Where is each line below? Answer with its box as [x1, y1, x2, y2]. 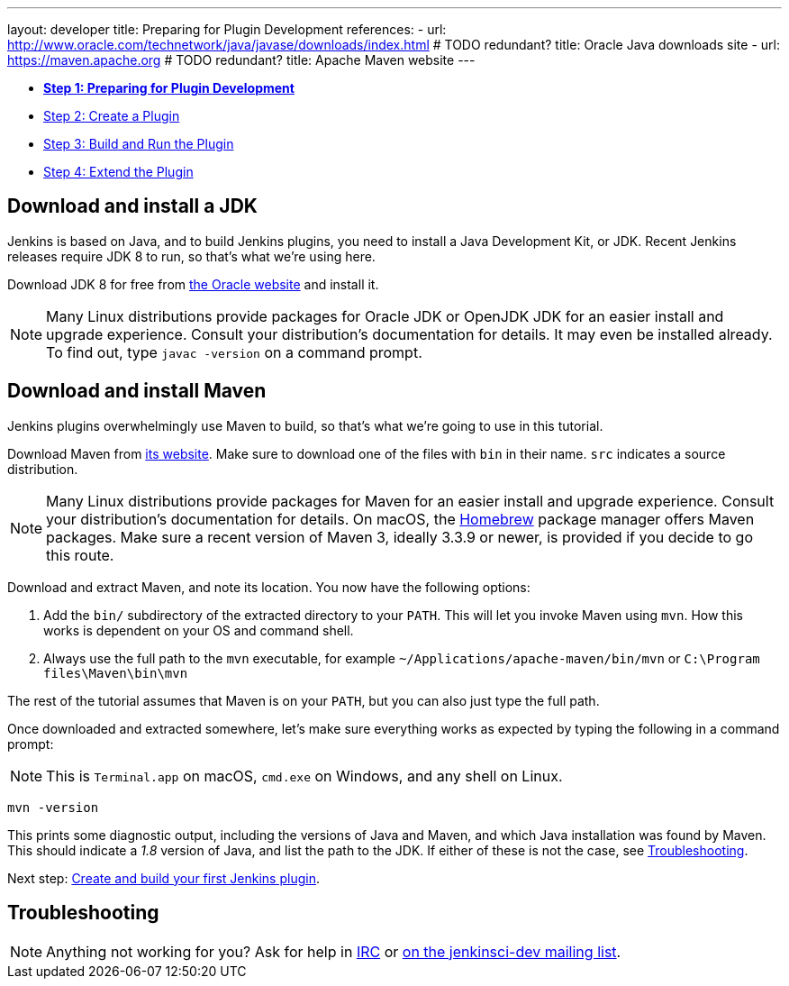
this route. [46, 545, 114, 564]
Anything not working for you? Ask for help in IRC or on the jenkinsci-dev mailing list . [46, 942, 621, 961]
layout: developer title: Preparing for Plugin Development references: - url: [7, 22, 447, 37]
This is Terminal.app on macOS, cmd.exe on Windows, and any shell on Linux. [46, 766, 563, 785]
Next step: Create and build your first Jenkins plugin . [7, 870, 320, 886]
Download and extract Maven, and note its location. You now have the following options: [7, 579, 531, 595]
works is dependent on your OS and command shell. [43, 622, 354, 638]
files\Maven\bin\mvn [43, 665, 188, 680]
